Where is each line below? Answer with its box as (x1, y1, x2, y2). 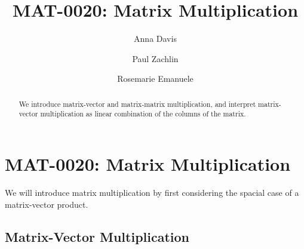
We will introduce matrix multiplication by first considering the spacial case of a (5, 186, 299, 198)
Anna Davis (134, 32, 177, 45)
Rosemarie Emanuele (117, 72, 194, 85)
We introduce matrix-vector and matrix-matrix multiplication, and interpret (19, 99, 256, 109)
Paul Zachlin (132, 52, 179, 64)
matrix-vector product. (5, 198, 88, 210)
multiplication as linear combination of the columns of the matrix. (40, 109, 246, 119)
